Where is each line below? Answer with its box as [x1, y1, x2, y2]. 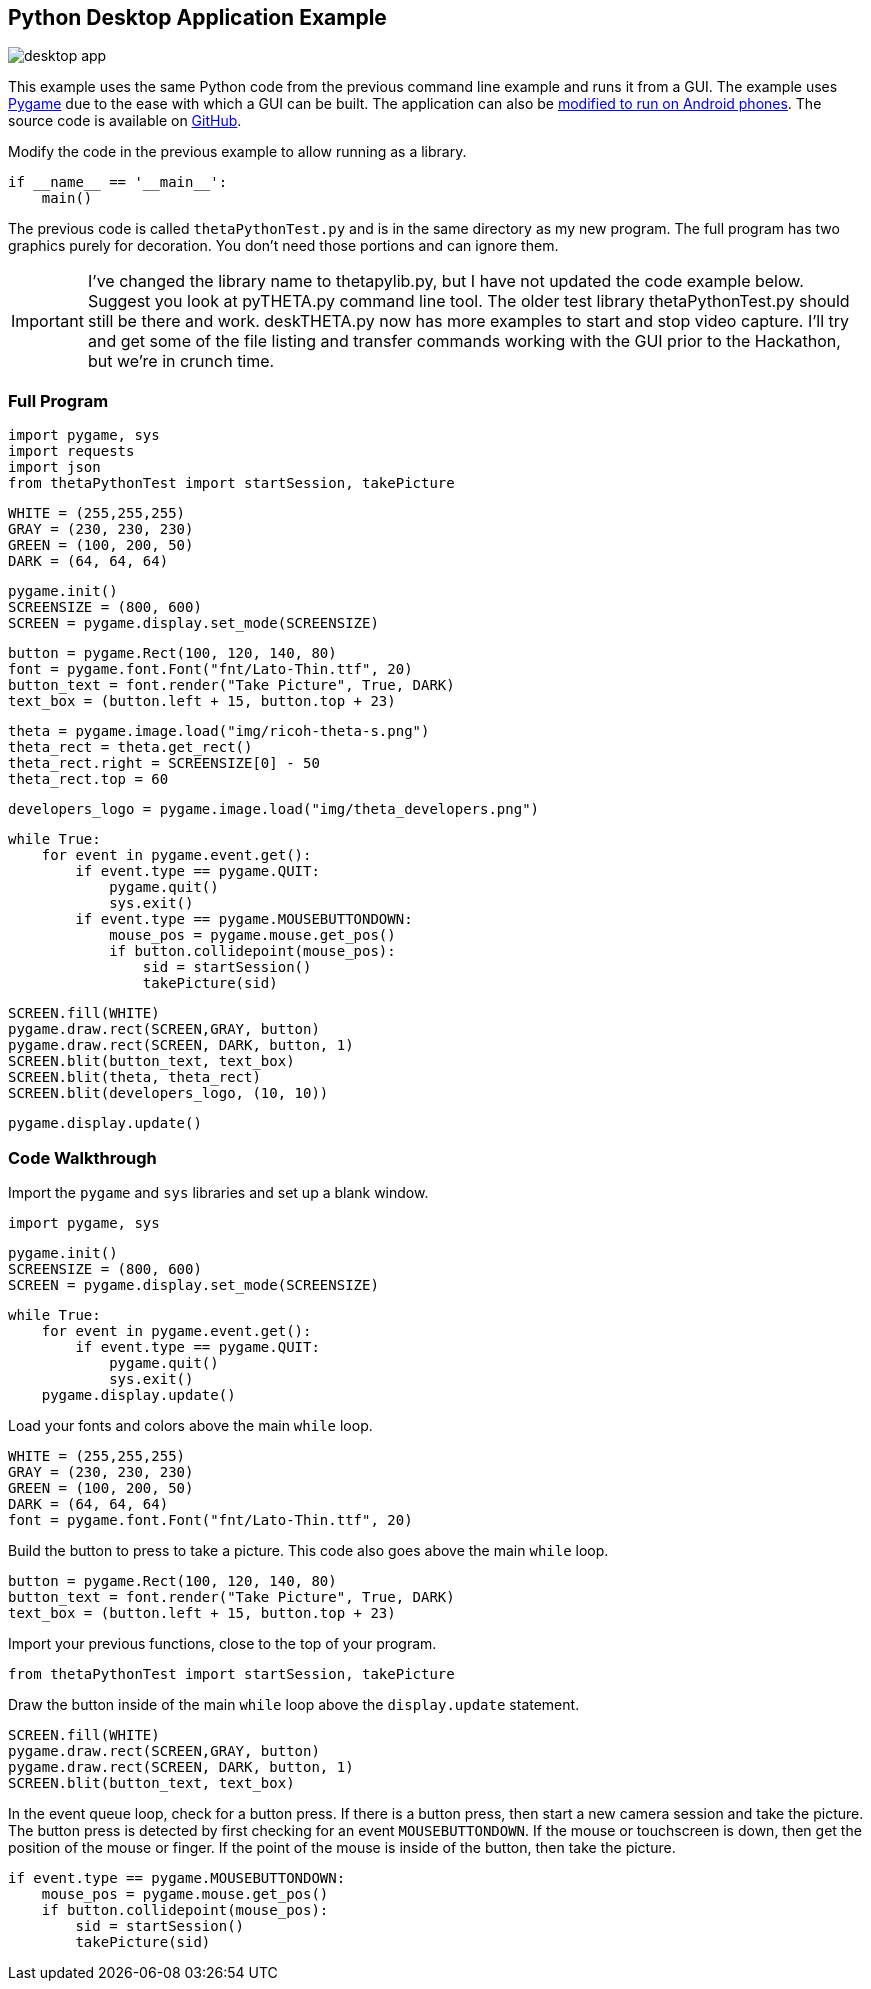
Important [11, 311, 84, 332]
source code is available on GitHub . [8, 112, 242, 130]
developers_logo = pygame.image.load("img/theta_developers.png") [8, 801, 540, 818]
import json [8, 459, 101, 476]
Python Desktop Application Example [8, 5, 387, 30]
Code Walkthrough [8, 1147, 157, 1168]
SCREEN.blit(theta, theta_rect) [8, 1069, 261, 1086]
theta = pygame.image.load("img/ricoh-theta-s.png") [8, 723, 430, 740]
